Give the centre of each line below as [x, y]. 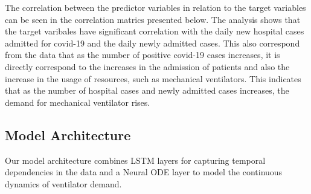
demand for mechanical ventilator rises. [78, 102]
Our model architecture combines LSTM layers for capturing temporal [135, 160]
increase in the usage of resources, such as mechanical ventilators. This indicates [153, 78]
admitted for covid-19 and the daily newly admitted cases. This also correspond [152, 43]
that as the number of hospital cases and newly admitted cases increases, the [147, 90]
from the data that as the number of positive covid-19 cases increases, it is [143, 55]
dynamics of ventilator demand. [63, 183]
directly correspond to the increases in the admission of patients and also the [147, 66]
